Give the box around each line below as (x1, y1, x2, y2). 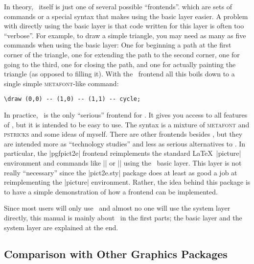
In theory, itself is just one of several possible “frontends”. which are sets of (4, 1, 232, 11)
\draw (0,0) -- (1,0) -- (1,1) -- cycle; (4, 96, 141, 103)
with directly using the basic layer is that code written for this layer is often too (4, 21, 244, 31)
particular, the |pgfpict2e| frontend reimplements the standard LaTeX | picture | (4, 148, 241, 158)
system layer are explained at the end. (4, 222, 118, 232)
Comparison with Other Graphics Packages (4, 246, 228, 261)
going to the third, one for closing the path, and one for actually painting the (4, 59, 236, 69)
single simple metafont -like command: (4, 78, 119, 88)
